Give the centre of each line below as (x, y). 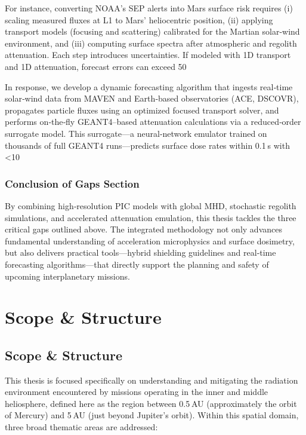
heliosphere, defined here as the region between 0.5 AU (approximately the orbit (151, 403)
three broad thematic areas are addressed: (81, 427)
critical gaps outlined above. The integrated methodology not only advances (143, 229)
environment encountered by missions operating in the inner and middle (137, 392)
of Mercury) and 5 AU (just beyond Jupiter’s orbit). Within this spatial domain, (152, 415)
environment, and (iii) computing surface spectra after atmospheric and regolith (151, 43)
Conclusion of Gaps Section (72, 183)
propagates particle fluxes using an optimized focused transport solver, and (142, 110)
